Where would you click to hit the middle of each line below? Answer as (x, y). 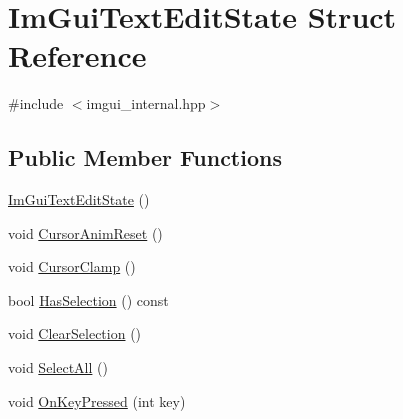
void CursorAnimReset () (85, 232)
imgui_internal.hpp (146, 103)
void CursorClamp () (72, 266)
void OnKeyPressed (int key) (97, 400)
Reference (77, 55)
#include (36, 103)
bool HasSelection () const (88, 299)
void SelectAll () (58, 367)
